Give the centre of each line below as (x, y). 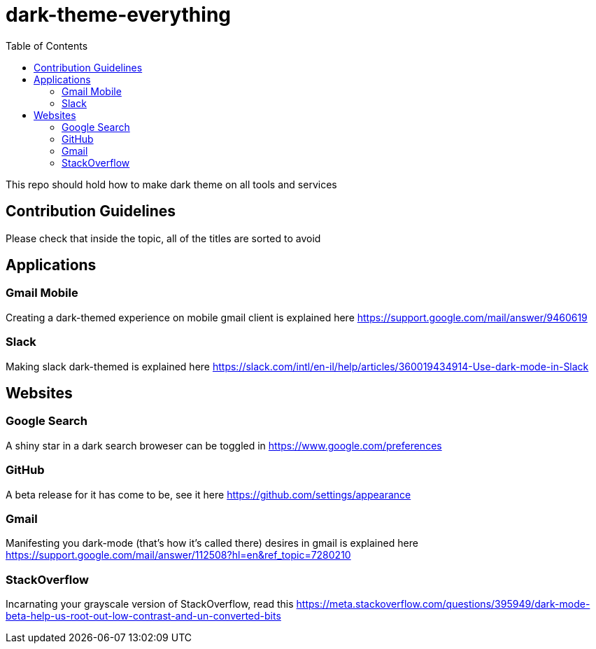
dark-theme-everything (119, 15)
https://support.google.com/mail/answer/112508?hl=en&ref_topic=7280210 (178, 555)
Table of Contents (47, 46)
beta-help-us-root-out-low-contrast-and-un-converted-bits (143, 616)
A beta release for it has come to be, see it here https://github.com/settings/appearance (208, 494)
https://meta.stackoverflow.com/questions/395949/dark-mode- (443, 604)
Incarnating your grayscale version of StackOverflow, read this (150, 604)
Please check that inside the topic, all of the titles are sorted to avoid (163, 238)
